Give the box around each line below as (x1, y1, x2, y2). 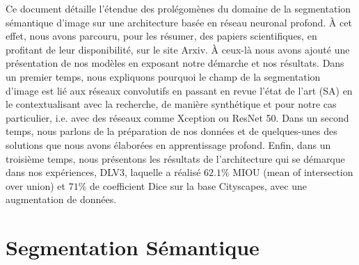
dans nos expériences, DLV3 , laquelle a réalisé (6, 165, 201, 179)
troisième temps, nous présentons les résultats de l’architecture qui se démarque (6, 151, 345, 166)
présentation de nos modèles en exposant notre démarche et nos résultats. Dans (6, 56, 344, 70)
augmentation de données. (6, 192, 117, 207)
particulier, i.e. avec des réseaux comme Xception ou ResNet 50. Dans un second (6, 110, 349, 125)
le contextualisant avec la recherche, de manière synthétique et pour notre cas (6, 97, 337, 111)
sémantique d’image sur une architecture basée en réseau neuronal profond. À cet (6, 15, 352, 29)
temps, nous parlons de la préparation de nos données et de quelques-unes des (6, 124, 337, 138)
